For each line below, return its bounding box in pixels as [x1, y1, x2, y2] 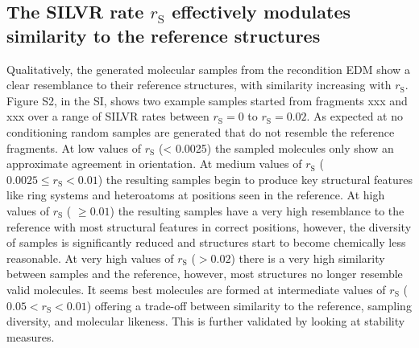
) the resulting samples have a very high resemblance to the [110, 202, 404, 219]
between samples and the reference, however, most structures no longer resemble [6, 265, 403, 282]
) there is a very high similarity [230, 249, 385, 266]
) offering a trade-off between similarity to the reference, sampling [86, 297, 412, 313]
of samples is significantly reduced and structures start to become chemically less [6, 234, 406, 251]
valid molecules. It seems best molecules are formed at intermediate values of [6, 280, 386, 297]
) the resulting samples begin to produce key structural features [97, 170, 413, 187]
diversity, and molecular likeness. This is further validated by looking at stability [6, 313, 405, 330]
